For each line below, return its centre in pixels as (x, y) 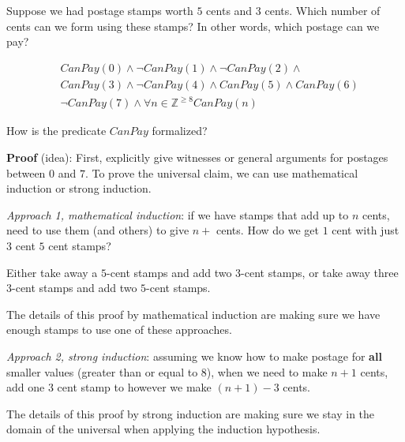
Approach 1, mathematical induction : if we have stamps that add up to (178, 214)
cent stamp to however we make (134, 387)
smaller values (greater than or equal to (102, 371)
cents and (229, 10)
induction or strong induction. (79, 188)
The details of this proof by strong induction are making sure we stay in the (191, 413)
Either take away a (52, 272)
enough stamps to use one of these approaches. (119, 330)
